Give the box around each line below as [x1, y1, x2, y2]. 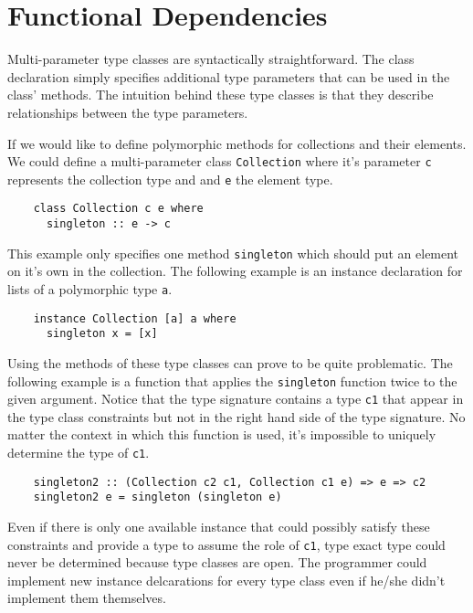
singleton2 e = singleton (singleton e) [33, 491, 282, 504]
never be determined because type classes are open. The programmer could [7, 553, 427, 572]
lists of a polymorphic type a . [7, 279, 173, 298]
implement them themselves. [7, 588, 166, 608]
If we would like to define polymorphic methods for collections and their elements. [7, 133, 467, 153]
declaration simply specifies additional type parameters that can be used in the [7, 67, 450, 86]
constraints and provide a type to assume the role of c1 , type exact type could [7, 534, 446, 554]
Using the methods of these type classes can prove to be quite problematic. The [7, 353, 453, 372]
